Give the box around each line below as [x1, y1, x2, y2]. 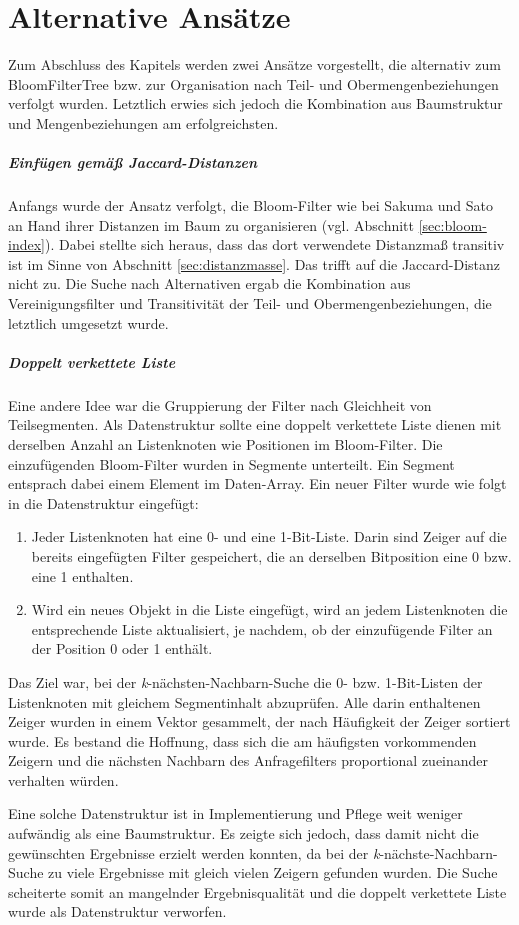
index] [8, 234, 45, 255]
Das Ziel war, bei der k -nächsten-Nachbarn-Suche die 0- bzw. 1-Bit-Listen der [8, 671, 483, 692]
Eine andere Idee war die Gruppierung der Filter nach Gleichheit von [8, 394, 432, 415]
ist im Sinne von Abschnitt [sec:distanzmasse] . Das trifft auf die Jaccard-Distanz [8, 253, 501, 274]
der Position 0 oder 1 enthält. [31, 638, 213, 659]
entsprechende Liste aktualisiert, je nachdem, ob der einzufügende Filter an [31, 618, 493, 639]
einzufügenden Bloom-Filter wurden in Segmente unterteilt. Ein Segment [8, 453, 455, 474]
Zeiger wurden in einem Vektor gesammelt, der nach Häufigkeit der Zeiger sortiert [8, 711, 511, 732]
